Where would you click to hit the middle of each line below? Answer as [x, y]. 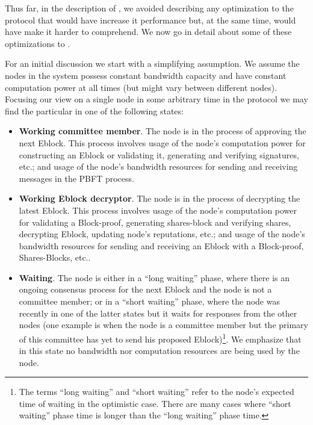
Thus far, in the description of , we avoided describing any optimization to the [149, 8]
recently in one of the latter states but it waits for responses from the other [158, 313]
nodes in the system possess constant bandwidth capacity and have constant [146, 75]
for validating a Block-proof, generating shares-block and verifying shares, [155, 222]
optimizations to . [38, 43]
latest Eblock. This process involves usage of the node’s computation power [158, 210]
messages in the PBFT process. [76, 178]
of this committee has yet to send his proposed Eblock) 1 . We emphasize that [160, 338]
